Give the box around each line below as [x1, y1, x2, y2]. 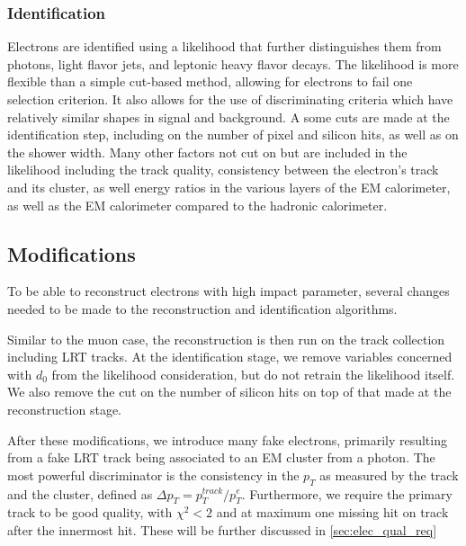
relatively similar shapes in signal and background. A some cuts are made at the [7, 107, 450, 126]
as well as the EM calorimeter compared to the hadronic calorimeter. [7, 195, 388, 214]
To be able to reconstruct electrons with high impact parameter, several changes [7, 282, 450, 300]
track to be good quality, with [7, 503, 173, 522]
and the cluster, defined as [7, 484, 153, 503]
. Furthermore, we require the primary [241, 484, 453, 503]
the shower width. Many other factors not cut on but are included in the [7, 142, 408, 161]
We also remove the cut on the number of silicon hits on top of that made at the [7, 382, 452, 401]
